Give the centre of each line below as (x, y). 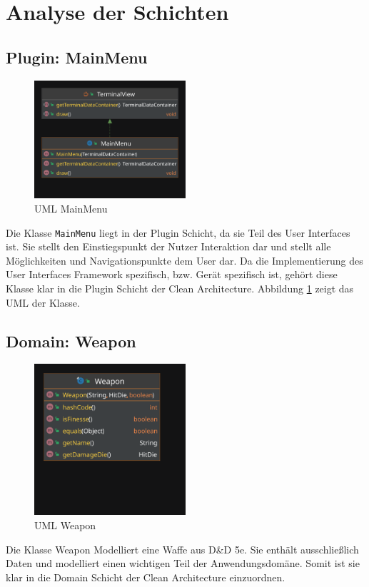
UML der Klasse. (43, 302)
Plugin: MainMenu (77, 57)
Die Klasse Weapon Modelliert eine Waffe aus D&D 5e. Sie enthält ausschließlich (182, 549)
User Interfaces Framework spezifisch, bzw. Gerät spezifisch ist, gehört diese (172, 274)
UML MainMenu (71, 208)
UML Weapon (65, 525)
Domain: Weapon (71, 341)
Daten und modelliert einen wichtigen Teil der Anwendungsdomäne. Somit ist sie (183, 563)
